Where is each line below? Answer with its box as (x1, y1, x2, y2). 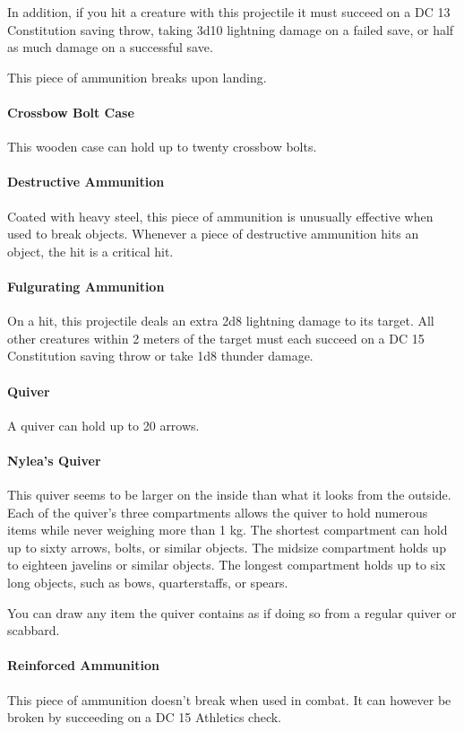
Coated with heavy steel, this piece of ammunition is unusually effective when (7, 206, 434, 225)
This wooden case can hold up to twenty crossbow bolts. (7, 137, 317, 156)
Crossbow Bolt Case (7, 102, 134, 121)
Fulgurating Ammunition (7, 276, 165, 295)
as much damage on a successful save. (7, 38, 213, 57)
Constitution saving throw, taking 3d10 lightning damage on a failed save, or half (7, 20, 454, 39)
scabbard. (7, 621, 60, 640)
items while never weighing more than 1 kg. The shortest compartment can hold (7, 520, 448, 539)
